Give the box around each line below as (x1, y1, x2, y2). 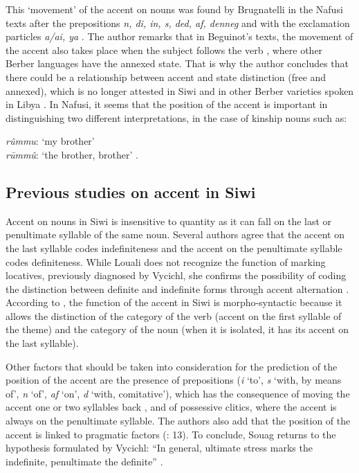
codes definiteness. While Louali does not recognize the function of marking (6, 254, 326, 269)
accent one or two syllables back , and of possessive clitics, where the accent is (6, 400, 337, 414)
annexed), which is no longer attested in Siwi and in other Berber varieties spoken (6, 83, 354, 98)
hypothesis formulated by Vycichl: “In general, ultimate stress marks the (6, 440, 313, 455)
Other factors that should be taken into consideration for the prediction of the (6, 359, 338, 373)
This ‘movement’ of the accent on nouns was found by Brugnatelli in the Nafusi (6, 2, 343, 16)
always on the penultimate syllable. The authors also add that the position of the (6, 413, 351, 428)
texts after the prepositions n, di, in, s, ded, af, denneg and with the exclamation (6, 15, 350, 30)
